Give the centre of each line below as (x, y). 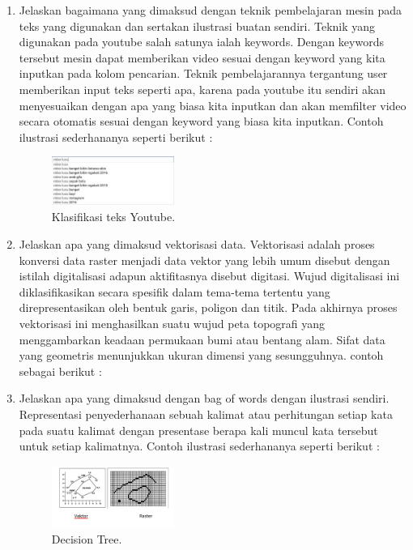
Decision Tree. (87, 538)
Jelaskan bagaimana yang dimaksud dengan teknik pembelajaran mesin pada (211, 10)
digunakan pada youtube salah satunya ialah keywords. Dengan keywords (201, 42)
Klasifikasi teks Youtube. (113, 217)
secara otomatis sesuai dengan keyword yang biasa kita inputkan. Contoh (201, 121)
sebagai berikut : (60, 371)
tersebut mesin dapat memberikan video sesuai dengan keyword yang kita (202, 57)
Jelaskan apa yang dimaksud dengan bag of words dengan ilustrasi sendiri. (204, 398)
